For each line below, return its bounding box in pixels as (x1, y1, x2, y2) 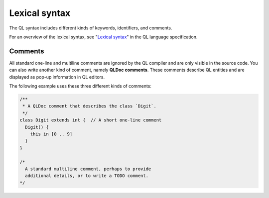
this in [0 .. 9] (30, 131, 73, 137)
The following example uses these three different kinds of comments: (9, 83, 152, 89)
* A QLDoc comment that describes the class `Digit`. (22, 103, 156, 109)
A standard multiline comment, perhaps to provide (25, 166, 151, 172)
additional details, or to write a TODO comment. (25, 173, 149, 179)
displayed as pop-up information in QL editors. (9, 74, 105, 80)
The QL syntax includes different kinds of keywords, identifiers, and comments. (9, 25, 172, 31)
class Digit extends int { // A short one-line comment (19, 117, 162, 123)
